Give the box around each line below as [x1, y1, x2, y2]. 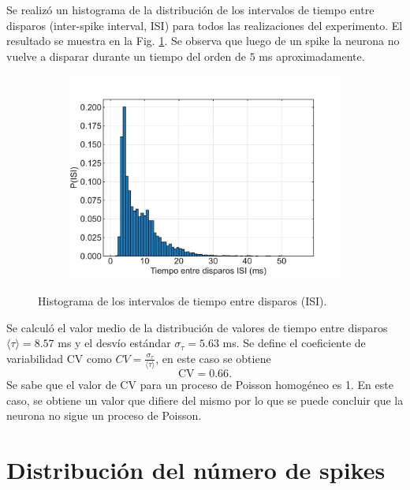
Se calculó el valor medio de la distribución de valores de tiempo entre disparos [6, 319, 388, 335]
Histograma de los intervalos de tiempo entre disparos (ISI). [38, 292, 327, 309]
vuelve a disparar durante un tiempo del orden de [6, 47, 246, 64]
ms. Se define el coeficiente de [222, 335, 366, 351]
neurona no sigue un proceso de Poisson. [6, 407, 202, 424]
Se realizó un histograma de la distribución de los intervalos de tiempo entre [6, 2, 375, 17]
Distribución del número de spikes [6, 454, 386, 486]
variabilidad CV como [6, 350, 112, 366]
